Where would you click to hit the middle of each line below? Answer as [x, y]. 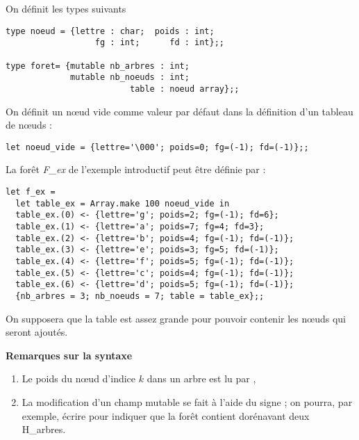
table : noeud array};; [184, 89]
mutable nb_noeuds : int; [130, 78]
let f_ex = [31, 192]
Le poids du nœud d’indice [79, 378]
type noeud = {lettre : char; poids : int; [110, 31]
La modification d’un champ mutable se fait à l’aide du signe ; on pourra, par [187, 401]
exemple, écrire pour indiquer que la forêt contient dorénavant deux [166, 415]
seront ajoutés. [37, 332]
